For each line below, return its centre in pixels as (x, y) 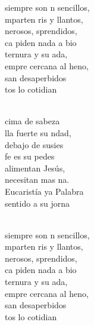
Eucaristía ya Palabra (44, 191)
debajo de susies (34, 144)
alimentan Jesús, (35, 168)
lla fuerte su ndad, (38, 132)
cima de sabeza (32, 121)
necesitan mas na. (37, 180)
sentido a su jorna (37, 203)
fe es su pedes (30, 156)
